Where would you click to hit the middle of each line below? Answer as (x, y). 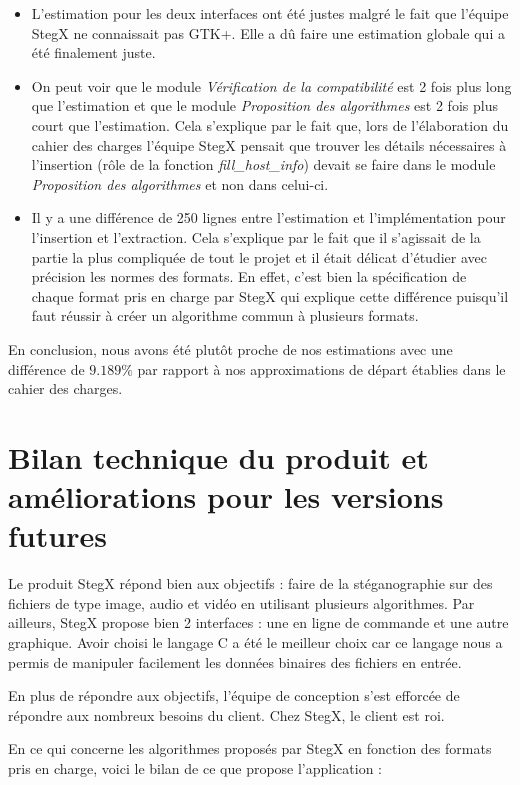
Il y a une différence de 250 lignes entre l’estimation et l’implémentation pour (268, 217)
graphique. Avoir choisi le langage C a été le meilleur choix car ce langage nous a (255, 641)
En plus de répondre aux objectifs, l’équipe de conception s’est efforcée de (234, 695)
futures (57, 535)
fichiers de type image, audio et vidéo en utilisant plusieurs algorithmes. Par (241, 602)
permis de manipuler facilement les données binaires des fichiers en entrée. (235, 661)
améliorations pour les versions (226, 496)
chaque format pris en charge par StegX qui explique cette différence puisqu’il (270, 295)
